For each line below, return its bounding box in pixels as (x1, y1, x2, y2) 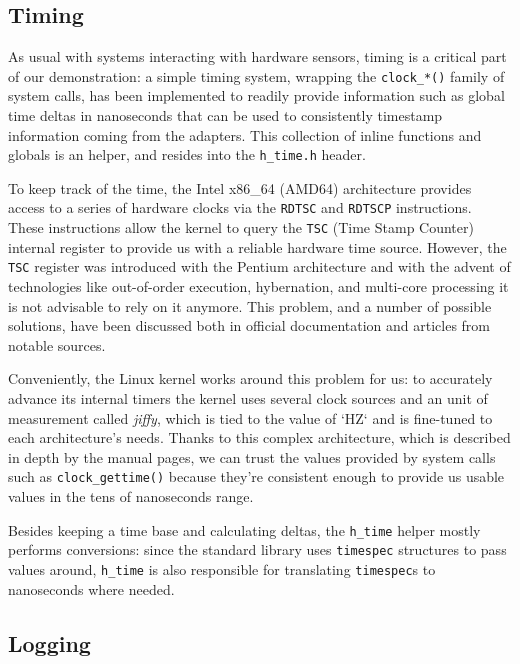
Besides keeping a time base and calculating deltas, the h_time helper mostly (8, 519, 481, 540)
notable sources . (8, 334, 106, 355)
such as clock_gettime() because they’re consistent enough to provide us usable (8, 466, 505, 487)
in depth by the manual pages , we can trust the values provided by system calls (8, 446, 496, 467)
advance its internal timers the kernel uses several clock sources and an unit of (8, 388, 488, 409)
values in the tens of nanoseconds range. (8, 486, 254, 507)
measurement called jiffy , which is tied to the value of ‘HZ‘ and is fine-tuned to (8, 407, 493, 428)
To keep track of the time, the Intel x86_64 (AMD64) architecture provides (8, 177, 472, 198)
